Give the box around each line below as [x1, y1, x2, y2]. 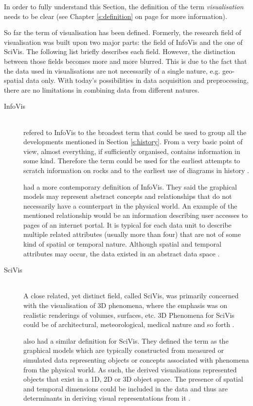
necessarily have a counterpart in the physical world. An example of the [23, 200, 237, 211]
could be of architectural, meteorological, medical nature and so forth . [23, 319, 235, 329]
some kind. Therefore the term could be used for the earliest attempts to [23, 155, 240, 166]
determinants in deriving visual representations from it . [23, 393, 191, 403]
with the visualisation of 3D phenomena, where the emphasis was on [23, 300, 228, 310]
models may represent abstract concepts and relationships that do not [23, 191, 232, 201]
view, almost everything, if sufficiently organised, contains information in [23, 146, 240, 156]
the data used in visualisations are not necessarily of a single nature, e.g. [4, 65, 220, 76]
